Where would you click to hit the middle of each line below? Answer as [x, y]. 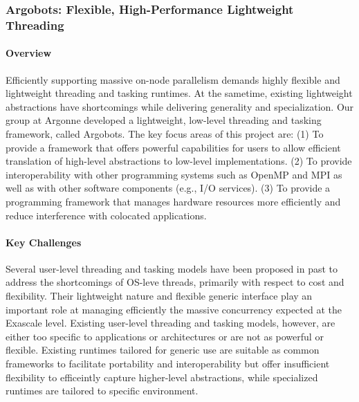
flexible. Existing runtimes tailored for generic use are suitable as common [163, 350]
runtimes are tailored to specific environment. [102, 391]
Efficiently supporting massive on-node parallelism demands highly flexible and [173, 79]
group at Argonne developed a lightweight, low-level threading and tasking [164, 120]
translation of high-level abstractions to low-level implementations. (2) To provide [179, 161]
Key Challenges [44, 242]
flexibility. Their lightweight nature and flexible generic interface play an [159, 296]
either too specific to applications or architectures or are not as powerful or [165, 336]
